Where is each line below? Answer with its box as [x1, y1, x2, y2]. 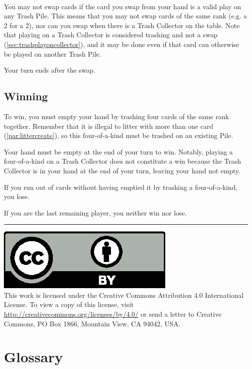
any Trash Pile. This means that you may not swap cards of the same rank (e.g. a [4, 11, 247, 21]
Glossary [4, 347, 63, 367]
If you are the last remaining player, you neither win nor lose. [4, 207, 187, 217]
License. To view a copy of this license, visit [4, 299, 134, 309]
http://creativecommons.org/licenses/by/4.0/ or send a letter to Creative [4, 309, 221, 319]
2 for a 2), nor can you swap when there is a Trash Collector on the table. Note [4, 20, 240, 30]
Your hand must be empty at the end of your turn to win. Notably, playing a [4, 146, 233, 156]
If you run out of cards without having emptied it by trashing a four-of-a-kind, [4, 182, 237, 192]
